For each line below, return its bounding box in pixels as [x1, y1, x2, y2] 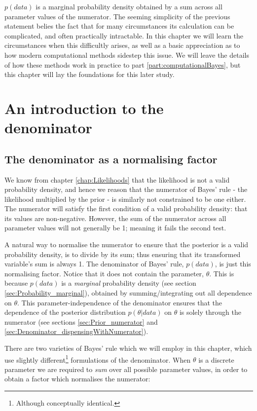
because [4, 278, 28, 288]
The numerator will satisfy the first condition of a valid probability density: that [4, 203, 248, 214]
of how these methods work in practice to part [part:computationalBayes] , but [4, 59, 241, 70]
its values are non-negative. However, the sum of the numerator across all [4, 213, 226, 223]
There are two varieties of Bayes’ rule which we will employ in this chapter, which [4, 343, 252, 353]
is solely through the [179, 307, 241, 317]
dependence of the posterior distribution [4, 307, 126, 317]
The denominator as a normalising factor [4, 151, 218, 166]
